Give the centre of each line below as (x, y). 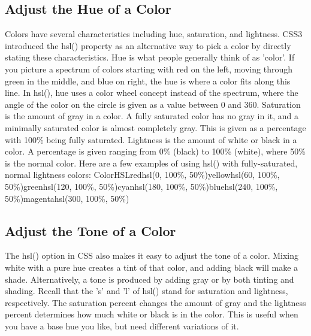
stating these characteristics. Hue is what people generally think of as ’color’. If (150, 57)
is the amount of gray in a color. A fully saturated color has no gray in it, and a (152, 116)
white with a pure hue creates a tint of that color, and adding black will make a (152, 267)
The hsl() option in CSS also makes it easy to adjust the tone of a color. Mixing (152, 255)
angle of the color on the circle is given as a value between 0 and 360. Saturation (153, 104)
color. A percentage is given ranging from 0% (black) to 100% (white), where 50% (155, 151)
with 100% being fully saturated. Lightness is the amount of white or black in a (151, 139)
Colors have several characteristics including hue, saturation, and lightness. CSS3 (154, 34)
